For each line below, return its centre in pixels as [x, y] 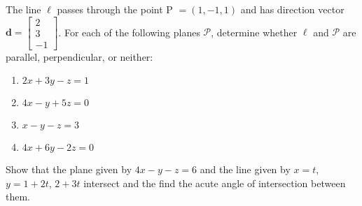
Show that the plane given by [69, 169]
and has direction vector [292, 9]
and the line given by [245, 169]
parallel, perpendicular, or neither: [79, 56]
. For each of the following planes [129, 32]
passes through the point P [115, 9]
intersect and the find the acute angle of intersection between [215, 183]
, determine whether [254, 32]
